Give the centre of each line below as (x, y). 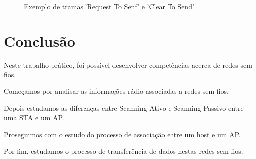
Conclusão (40, 40)
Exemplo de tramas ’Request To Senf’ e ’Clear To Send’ (109, 6)
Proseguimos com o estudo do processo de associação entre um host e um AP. (122, 134)
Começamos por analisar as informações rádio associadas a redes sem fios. (117, 91)
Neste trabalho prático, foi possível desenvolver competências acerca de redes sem (128, 64)
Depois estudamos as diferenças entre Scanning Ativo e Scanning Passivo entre (124, 108)
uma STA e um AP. (34, 118)
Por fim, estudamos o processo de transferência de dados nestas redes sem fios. (124, 151)
